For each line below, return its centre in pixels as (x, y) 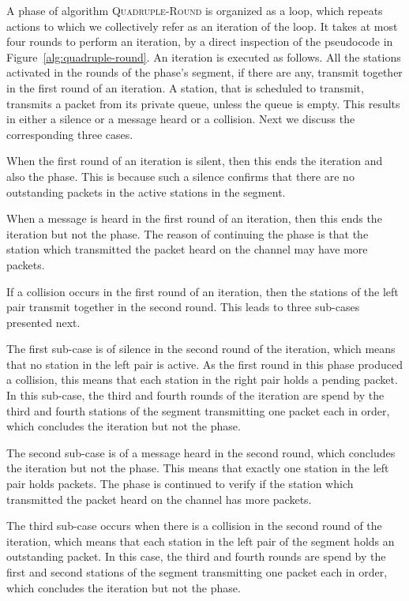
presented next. (43, 322)
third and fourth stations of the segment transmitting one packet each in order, (198, 410)
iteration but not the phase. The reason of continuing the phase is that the (188, 233)
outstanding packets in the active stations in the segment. (146, 192)
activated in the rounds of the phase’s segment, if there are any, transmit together (204, 72)
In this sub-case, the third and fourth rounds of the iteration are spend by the (195, 395)
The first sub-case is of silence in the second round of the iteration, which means (201, 349)
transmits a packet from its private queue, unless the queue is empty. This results (203, 103)
